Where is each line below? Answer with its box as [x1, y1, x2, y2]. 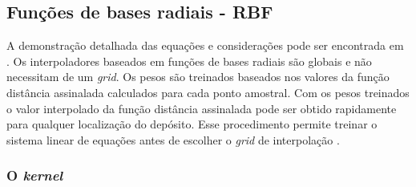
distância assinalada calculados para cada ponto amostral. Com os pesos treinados [6, 83, 410, 100]
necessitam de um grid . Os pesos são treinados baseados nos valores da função [6, 68, 390, 85]
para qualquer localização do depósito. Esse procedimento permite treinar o [6, 116, 378, 132]
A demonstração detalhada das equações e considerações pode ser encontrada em [6, 37, 404, 54]
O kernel [6, 165, 63, 185]
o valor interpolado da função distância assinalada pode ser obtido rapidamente [6, 100, 397, 116]
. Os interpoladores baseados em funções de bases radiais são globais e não [6, 52, 372, 69]
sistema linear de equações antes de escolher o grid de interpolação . [6, 131, 340, 148]
